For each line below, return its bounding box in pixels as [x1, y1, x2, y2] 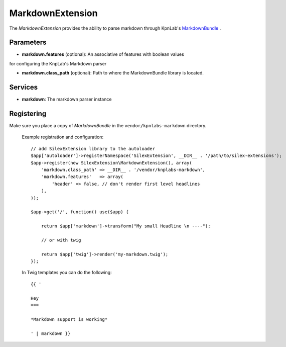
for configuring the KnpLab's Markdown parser [9, 60, 107, 66]
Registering [9, 109, 47, 118]
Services [9, 83, 38, 92]
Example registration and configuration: [22, 134, 104, 140]
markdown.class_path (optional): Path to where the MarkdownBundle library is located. [22, 70, 204, 76]
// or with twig [41, 237, 81, 243]
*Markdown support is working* [31, 316, 108, 322]
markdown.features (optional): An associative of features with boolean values [22, 51, 184, 57]
